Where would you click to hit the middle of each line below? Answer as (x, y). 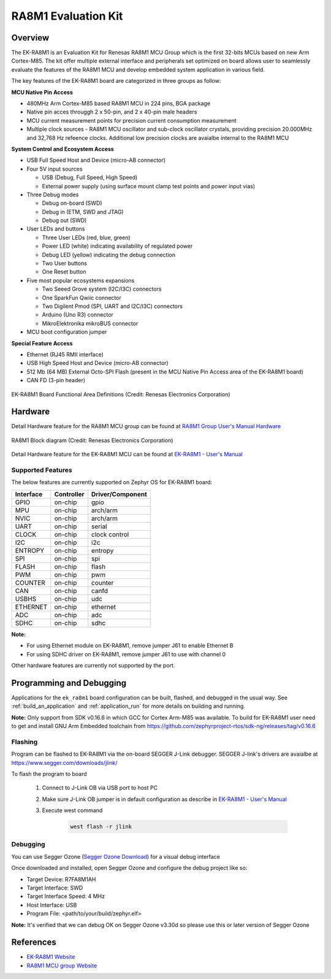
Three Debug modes (53, 194)
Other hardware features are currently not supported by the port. (93, 665)
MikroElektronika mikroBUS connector (90, 323)
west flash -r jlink (101, 827)
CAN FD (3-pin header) (56, 380)
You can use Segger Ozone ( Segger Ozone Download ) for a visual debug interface (116, 856)
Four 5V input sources (55, 169)
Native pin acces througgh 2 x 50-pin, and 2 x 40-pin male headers (112, 112)
